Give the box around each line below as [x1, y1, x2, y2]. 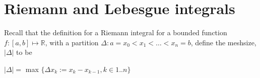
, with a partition [45, 37, 99, 47]
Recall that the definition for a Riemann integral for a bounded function [4, 27, 227, 38]
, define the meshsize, [190, 37, 256, 47]
